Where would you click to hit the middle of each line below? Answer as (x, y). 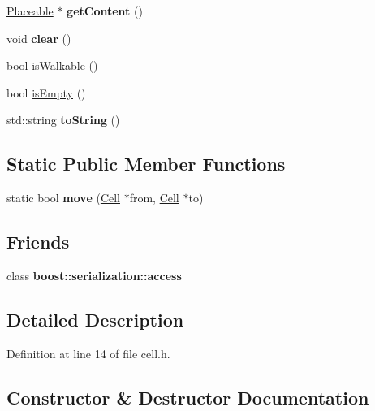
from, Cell (154, 198)
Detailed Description (95, 319)
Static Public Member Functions (146, 164)
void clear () (39, 38)
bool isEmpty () (46, 92)
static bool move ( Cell (63, 198)
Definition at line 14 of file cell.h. (88, 353)
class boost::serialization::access (94, 275)
